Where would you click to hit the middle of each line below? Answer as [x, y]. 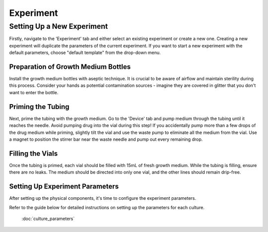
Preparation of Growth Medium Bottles [70, 67]
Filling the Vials [33, 153]
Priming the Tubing [39, 107]
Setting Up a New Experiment [59, 26]
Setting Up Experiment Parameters [64, 187]
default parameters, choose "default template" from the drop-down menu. [85, 53]
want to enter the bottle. [34, 92]
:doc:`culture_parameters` [48, 219]
